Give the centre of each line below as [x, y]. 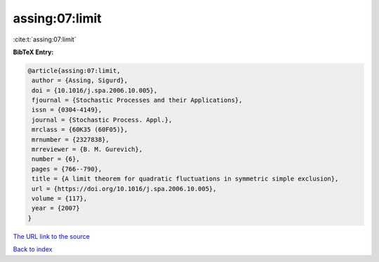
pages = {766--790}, [67, 169]
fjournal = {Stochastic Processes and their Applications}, [137, 100]
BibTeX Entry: [33, 52]
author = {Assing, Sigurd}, [80, 80]
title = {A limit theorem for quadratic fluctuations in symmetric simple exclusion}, [185, 179]
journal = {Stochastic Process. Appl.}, [102, 120]
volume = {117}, [60, 198]
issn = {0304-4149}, [67, 110]
